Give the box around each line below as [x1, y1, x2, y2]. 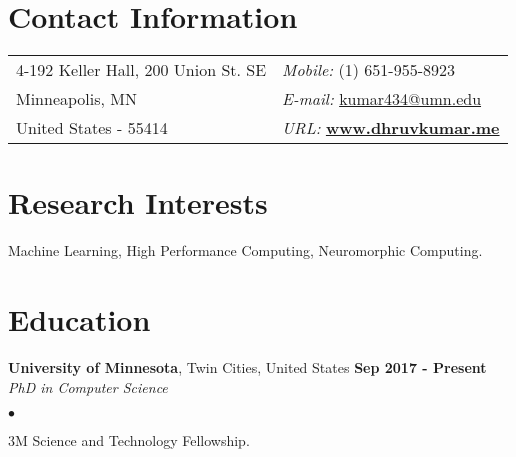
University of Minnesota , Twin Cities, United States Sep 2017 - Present [8, 356, 487, 377]
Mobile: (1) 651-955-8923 [282, 58, 456, 82]
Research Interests [8, 182, 268, 223]
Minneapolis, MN [16, 87, 138, 111]
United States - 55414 [16, 116, 168, 140]
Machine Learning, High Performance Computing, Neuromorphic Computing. [8, 240, 483, 261]
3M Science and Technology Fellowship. [8, 430, 250, 451]
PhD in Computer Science [8, 376, 168, 397]
